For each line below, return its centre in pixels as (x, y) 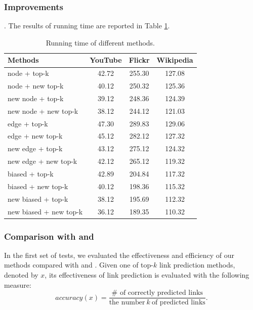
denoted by (21, 275)
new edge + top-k (35, 148)
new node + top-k (36, 98)
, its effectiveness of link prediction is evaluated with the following (147, 275)
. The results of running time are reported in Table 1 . (87, 26)
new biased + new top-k (45, 211)
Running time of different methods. (100, 42)
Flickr (139, 60)
